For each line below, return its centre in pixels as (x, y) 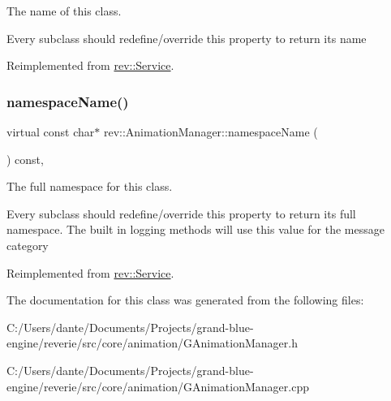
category (28, 245)
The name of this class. (64, 11)
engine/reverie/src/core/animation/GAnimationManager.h (152, 343)
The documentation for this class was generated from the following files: (185, 300)
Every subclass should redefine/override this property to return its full (181, 213)
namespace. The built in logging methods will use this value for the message (195, 229)
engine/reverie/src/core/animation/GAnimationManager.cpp (158, 386)
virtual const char (51, 132)
